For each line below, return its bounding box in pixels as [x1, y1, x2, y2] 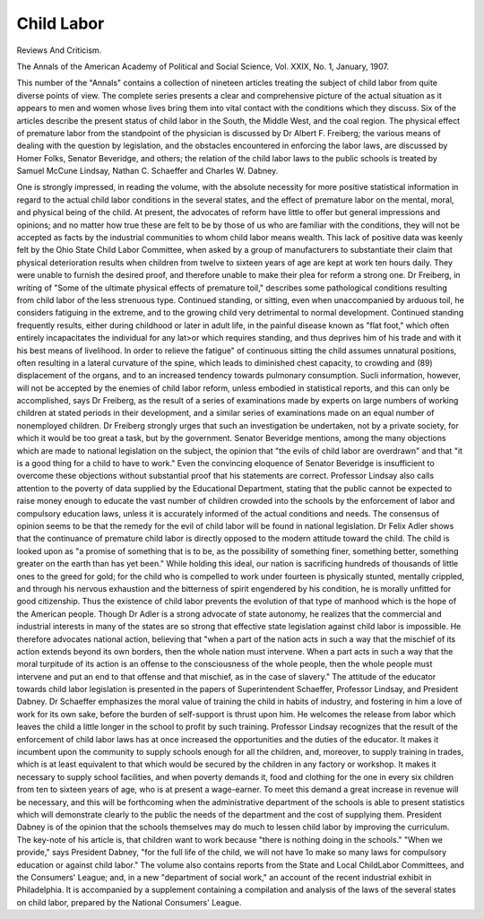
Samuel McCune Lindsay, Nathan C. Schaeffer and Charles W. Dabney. [16, 166, 279, 177]
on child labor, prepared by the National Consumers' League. [16, 897, 242, 907]
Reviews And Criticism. [16, 45, 102, 56]
